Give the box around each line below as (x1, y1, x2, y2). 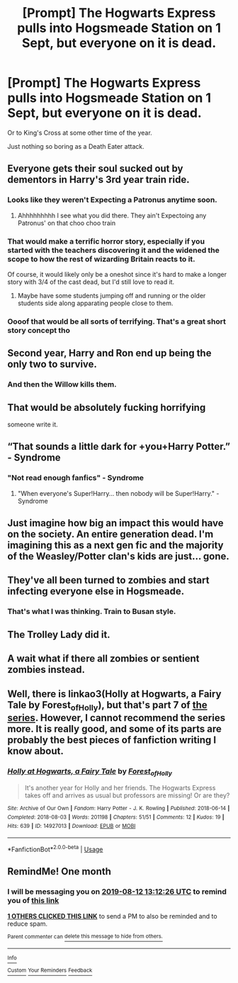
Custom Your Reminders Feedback (7, 967, 93, 975)
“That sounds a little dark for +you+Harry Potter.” (7, 441, 230, 453)
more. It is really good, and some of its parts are (7, 722, 222, 734)
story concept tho (7, 325, 71, 335)
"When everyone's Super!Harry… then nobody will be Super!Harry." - (17, 489, 220, 497)
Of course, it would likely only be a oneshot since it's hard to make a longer (7, 270, 227, 278)
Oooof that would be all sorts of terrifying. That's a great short (7, 317, 227, 326)
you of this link (7, 896, 59, 906)
